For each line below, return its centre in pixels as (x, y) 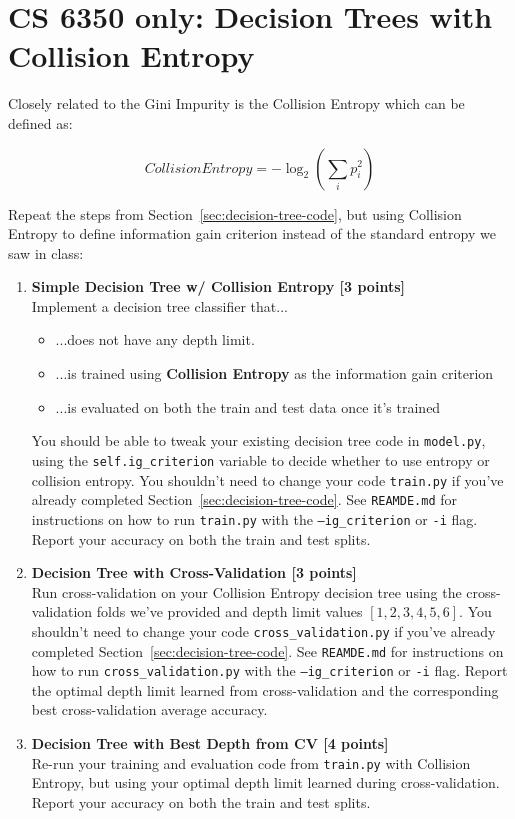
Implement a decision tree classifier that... (159, 305)
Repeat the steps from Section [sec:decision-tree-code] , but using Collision (235, 213)
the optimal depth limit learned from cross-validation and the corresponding (265, 689)
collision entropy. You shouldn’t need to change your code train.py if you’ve (267, 479)
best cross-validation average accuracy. (149, 709)
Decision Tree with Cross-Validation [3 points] (194, 572)
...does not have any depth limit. (155, 339)
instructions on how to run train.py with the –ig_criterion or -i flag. (254, 518)
